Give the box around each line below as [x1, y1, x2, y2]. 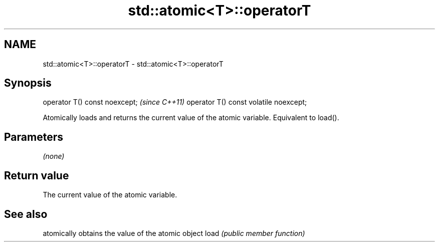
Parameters [4, 130, 63, 143]
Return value [4, 169, 69, 182]
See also [4, 207, 48, 220]
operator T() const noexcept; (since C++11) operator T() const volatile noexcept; [43, 98, 307, 107]
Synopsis [4, 77, 52, 90]
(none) [43, 152, 65, 161]
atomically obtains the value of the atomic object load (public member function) [43, 228, 305, 237]
